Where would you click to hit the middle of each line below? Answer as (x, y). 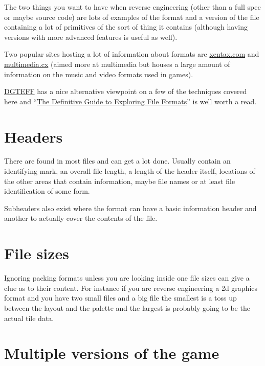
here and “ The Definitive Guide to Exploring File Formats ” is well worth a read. (130, 101)
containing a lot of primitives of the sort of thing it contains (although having (126, 27)
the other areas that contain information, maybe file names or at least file (120, 181)
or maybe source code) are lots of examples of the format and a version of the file (132, 17)
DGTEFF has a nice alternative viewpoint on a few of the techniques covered (126, 91)
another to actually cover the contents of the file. (81, 218)
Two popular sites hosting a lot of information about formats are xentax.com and (132, 54)
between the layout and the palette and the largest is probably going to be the (127, 307)
